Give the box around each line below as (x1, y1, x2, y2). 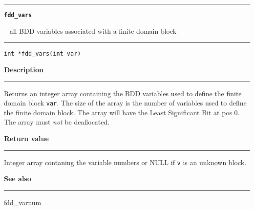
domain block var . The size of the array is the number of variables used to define (4, 98, 247, 108)
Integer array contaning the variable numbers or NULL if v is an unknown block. (4, 157, 247, 167)
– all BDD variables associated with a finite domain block (4, 25, 177, 36)
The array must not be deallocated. (4, 117, 110, 127)
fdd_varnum (4, 197, 42, 207)
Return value (4, 133, 49, 143)
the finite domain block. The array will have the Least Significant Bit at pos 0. (4, 107, 240, 117)
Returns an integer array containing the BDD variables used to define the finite (4, 88, 242, 98)
